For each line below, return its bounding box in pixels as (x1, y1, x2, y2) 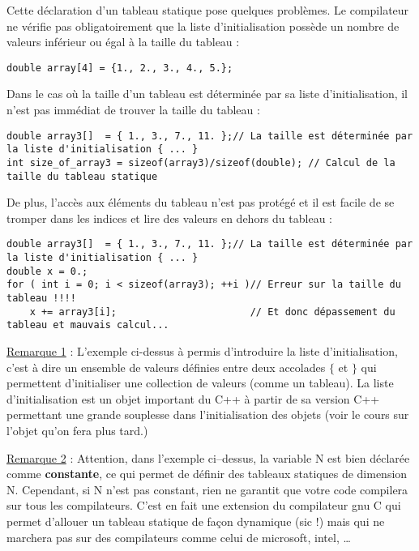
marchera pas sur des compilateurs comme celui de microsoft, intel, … (6, 528, 351, 545)
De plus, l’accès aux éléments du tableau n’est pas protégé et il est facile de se (6, 194, 395, 211)
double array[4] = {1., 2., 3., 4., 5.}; (6, 62, 233, 74)
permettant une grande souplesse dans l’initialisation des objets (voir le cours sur (6, 406, 409, 423)
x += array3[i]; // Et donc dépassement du (29, 305, 395, 318)
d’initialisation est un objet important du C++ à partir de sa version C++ (6, 390, 380, 407)
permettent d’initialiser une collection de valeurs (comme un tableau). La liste (6, 374, 394, 391)
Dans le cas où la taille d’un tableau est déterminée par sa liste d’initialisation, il (6, 85, 408, 102)
